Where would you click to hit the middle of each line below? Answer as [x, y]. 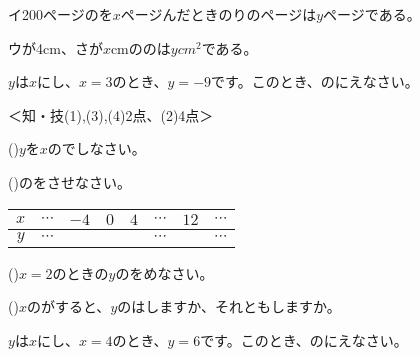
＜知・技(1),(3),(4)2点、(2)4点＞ [111, 114]
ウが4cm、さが [55, 47]
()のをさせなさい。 [69, 181]
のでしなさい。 [96, 148]
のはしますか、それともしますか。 [229, 306]
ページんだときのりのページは [218, 14]
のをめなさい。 [164, 272]
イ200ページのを [60, 14]
